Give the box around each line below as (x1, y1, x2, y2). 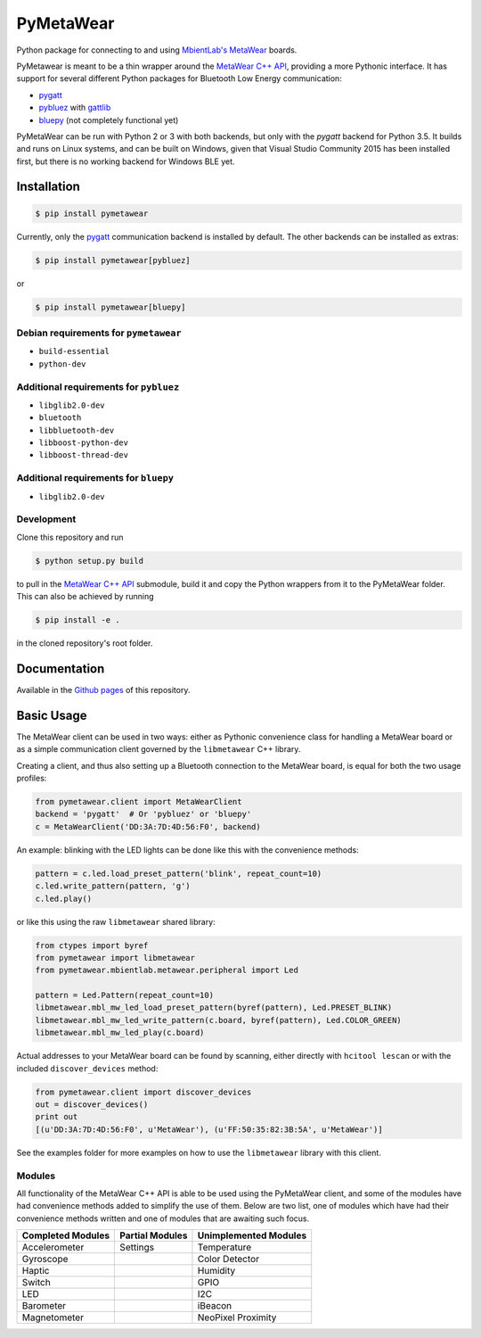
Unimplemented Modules (197, 1229, 307, 1242)
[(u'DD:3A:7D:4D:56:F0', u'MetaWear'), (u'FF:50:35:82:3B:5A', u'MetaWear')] (35, 1124, 383, 1135)
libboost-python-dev (38, 438, 129, 448)
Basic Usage (16, 707, 87, 723)
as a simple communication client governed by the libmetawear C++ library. (16, 744, 301, 755)
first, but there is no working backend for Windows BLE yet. (16, 156, 235, 167)
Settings (119, 1241, 155, 1253)
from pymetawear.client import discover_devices (35, 1086, 252, 1097)
